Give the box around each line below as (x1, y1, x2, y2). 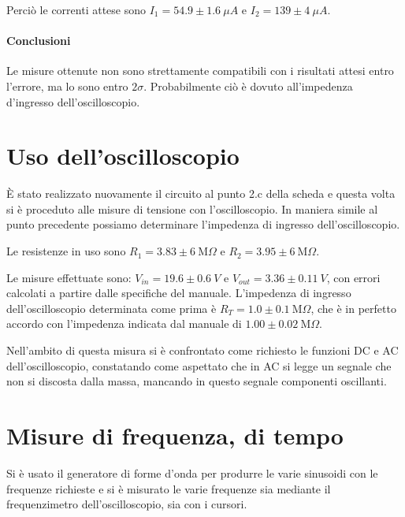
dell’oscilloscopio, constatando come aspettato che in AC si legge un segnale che (6, 357, 392, 374)
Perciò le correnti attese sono (6, 2, 146, 17)
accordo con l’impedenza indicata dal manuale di (6, 315, 242, 332)
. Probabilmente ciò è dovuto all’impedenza (143, 77, 353, 94)
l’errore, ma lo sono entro (6, 77, 128, 94)
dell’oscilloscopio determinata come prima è (6, 299, 217, 316)
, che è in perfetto (310, 299, 396, 316)
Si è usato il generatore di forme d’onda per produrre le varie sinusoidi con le (6, 464, 378, 481)
